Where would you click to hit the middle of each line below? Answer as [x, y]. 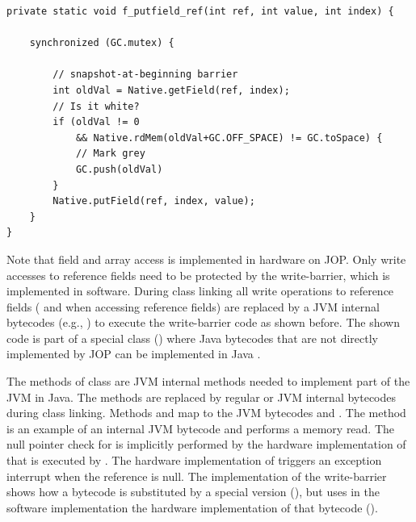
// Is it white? [96, 106]
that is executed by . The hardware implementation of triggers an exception [194, 460]
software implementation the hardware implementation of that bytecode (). [192, 507]
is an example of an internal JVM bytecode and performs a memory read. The [201, 428]
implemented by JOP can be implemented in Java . [134, 354]
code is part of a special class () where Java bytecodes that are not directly [192, 338]
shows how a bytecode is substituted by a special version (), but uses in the [193, 492]
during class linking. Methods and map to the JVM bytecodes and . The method [206, 413]
